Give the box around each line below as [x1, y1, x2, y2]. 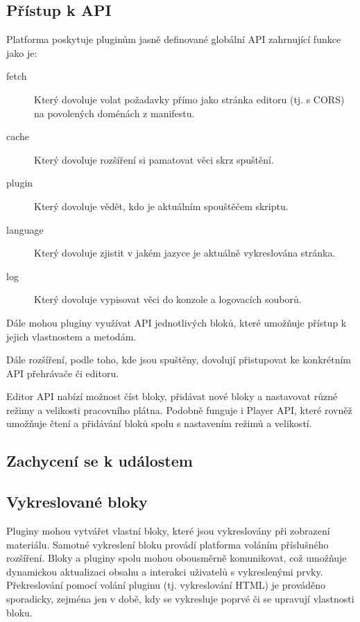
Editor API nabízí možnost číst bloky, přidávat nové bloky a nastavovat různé [6, 389, 338, 404]
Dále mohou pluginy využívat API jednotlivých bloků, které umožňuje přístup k [6, 315, 347, 329]
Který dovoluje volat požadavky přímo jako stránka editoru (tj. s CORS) [34, 92, 345, 106]
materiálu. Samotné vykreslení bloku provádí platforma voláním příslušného [6, 537, 329, 551]
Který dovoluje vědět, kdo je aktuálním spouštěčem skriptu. [34, 198, 289, 213]
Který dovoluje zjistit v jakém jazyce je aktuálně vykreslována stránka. [34, 245, 336, 260]
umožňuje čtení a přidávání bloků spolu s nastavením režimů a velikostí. [6, 416, 312, 431]
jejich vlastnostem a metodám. [6, 329, 137, 343]
